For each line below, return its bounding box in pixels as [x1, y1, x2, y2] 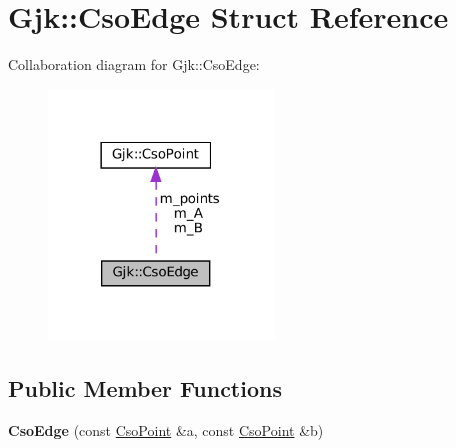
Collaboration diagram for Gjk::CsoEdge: [8, 54, 260, 75]
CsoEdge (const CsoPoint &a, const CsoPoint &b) [8, 420, 324, 441]
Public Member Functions [8, 373, 282, 404]
